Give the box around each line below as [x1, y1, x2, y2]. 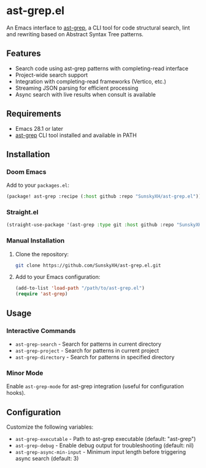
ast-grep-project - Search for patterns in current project [15, 346, 159, 354]
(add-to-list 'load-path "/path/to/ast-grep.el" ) [15, 285, 145, 292]
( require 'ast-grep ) [15, 291, 68, 297]
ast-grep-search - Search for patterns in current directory [15, 340, 161, 348]
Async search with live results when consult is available [15, 90, 156, 98]
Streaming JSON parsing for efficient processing [15, 84, 139, 92]
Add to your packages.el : [6, 182, 69, 189]
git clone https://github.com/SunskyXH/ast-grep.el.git [15, 262, 161, 268]
